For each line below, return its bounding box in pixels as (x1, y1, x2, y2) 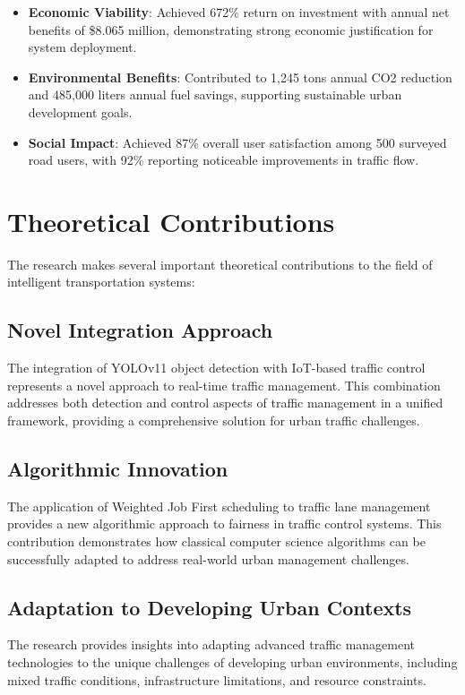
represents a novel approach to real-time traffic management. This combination (7, 375, 441, 394)
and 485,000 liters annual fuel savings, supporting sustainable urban (28, 85, 402, 104)
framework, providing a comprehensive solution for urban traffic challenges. (7, 411, 420, 430)
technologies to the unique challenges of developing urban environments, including (7, 653, 458, 672)
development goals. (28, 102, 133, 121)
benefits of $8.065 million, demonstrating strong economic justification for (28, 20, 434, 39)
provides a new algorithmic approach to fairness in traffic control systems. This (7, 514, 442, 533)
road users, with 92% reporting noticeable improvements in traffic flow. (28, 150, 419, 169)
